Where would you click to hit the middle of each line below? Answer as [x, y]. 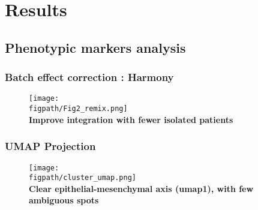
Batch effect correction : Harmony [89, 77]
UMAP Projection [50, 146]
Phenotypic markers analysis [95, 47]
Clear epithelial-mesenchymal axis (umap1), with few [141, 188]
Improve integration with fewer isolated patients [131, 119]
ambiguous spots [64, 200]
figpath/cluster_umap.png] [82, 178]
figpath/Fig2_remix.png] [78, 109]
